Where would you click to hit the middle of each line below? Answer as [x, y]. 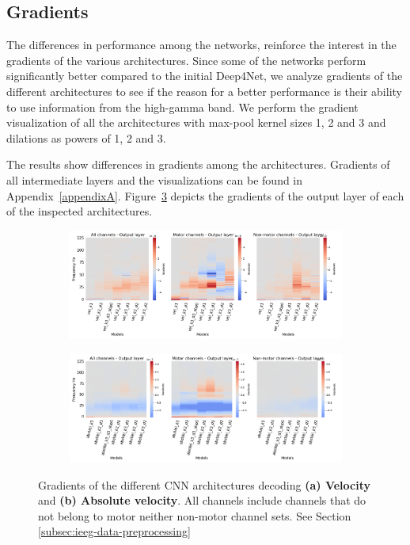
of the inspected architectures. [80, 211]
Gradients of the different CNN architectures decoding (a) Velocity [204, 484]
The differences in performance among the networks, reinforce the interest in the [201, 45]
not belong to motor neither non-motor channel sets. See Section [195, 515]
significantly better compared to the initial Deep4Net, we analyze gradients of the [205, 76]
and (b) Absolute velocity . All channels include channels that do [202, 500]
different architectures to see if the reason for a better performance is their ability [204, 91]
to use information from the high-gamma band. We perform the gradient [182, 107]
